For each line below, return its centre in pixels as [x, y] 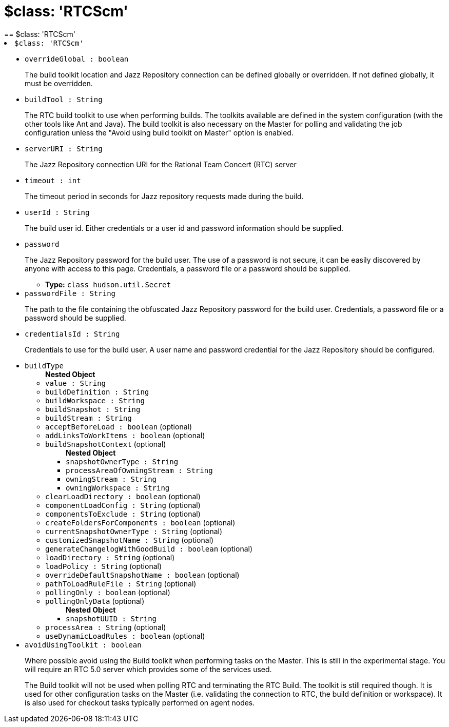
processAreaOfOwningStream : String [139, 470]
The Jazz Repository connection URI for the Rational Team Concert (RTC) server [161, 164]
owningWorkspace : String [118, 488]
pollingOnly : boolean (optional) [108, 592]
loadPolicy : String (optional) [104, 566]
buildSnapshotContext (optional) [106, 444]
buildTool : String [64, 99]
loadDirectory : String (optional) [110, 557]
